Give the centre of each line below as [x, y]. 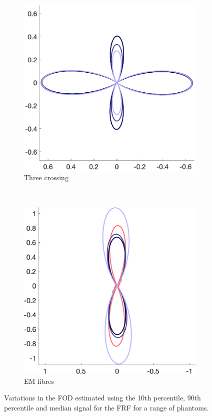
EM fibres [39, 381]
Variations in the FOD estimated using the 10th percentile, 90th [102, 398]
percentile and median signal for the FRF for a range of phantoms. [106, 407]
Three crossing [46, 177]
